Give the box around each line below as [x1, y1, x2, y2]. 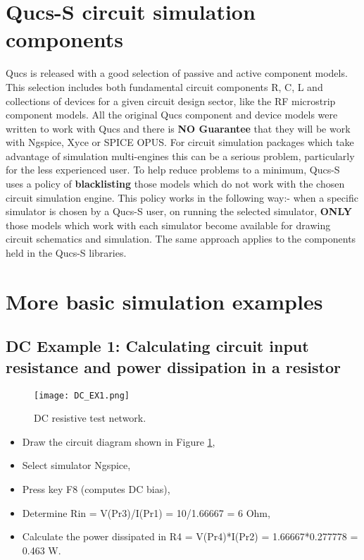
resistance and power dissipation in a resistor [6, 355, 341, 377]
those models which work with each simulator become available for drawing [6, 217, 331, 232]
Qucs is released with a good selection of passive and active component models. [6, 66, 348, 80]
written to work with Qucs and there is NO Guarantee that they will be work [6, 121, 351, 135]
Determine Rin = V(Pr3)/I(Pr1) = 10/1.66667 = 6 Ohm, [22, 505, 270, 520]
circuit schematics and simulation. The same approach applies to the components [6, 231, 356, 246]
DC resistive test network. [34, 410, 146, 425]
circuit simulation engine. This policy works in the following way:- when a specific [6, 190, 358, 205]
